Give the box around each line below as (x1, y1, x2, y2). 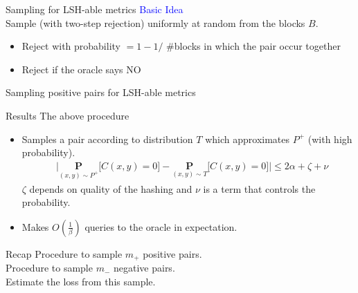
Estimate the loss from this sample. (6, 274, 156, 288)
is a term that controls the (203, 181, 316, 196)
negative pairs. (113, 261, 175, 275)
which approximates (205, 131, 290, 146)
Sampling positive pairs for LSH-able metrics (6, 85, 196, 100)
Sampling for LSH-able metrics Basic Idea (6, 2, 184, 16)
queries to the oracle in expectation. (84, 219, 238, 234)
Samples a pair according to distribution (21, 131, 193, 146)
